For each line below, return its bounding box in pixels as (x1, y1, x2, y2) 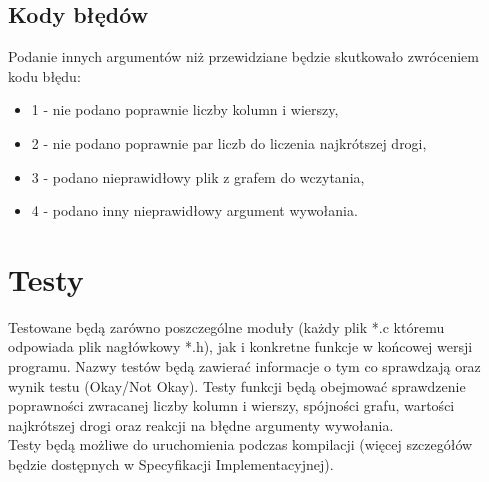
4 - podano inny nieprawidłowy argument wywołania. (31, 200, 358, 221)
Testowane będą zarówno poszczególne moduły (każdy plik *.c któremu (8, 316, 445, 337)
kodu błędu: (8, 65, 81, 86)
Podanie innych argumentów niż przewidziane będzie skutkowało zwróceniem (8, 46, 479, 67)
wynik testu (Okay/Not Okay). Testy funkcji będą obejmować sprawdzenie (8, 375, 466, 396)
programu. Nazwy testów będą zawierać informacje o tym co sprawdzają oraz (8, 356, 481, 377)
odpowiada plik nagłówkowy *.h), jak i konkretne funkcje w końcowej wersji (8, 336, 473, 357)
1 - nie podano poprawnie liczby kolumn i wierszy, (31, 99, 339, 120)
